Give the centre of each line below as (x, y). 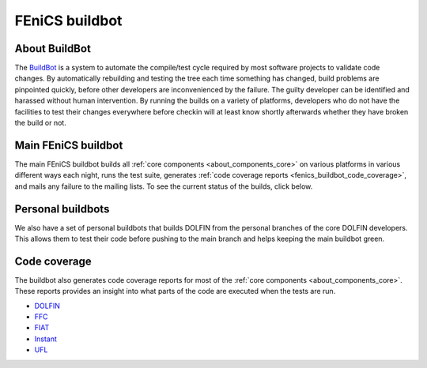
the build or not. (40, 123)
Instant (45, 339)
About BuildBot (53, 49)
